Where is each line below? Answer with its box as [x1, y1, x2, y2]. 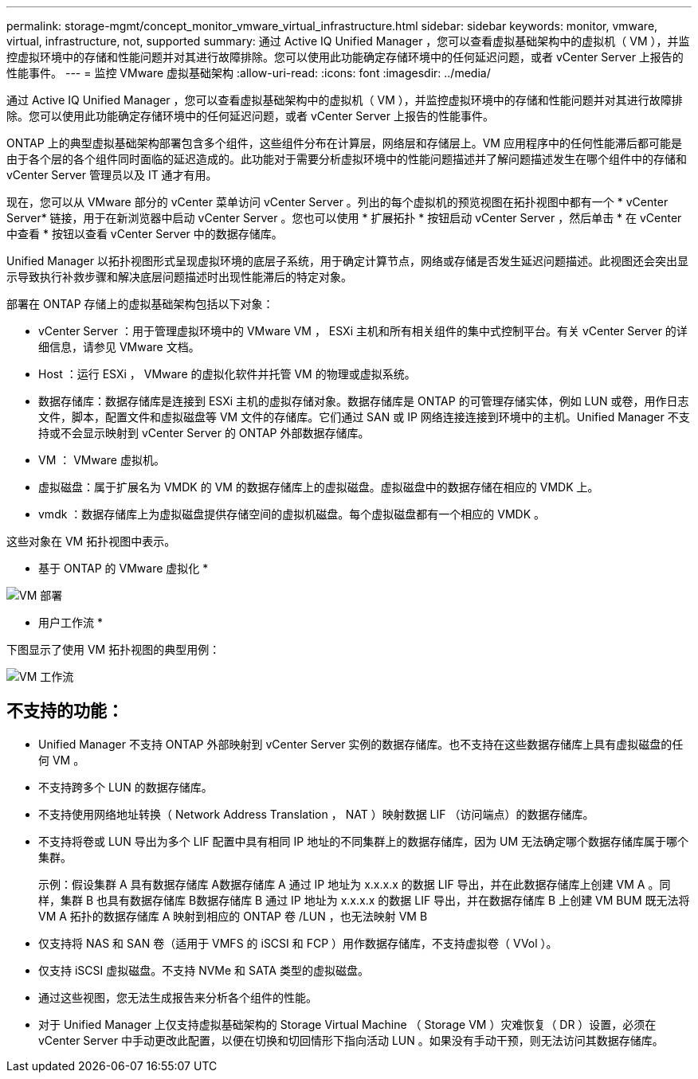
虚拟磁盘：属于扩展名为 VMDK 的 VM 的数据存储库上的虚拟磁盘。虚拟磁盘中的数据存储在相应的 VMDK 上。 [38, 480, 599, 494]
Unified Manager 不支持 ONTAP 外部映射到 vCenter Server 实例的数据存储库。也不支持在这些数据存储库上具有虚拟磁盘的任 [38, 737, 684, 751]
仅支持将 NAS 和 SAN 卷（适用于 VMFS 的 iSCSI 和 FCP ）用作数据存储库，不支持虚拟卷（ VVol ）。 [38, 936, 558, 950]
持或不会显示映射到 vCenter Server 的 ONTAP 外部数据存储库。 [38, 426, 370, 440]
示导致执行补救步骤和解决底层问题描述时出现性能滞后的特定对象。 [6, 270, 352, 283]
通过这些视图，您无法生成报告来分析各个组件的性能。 [38, 990, 317, 1004]
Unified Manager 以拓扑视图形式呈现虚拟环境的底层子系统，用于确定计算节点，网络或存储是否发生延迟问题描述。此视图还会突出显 [6, 254, 688, 268]
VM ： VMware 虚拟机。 [38, 453, 165, 467]
